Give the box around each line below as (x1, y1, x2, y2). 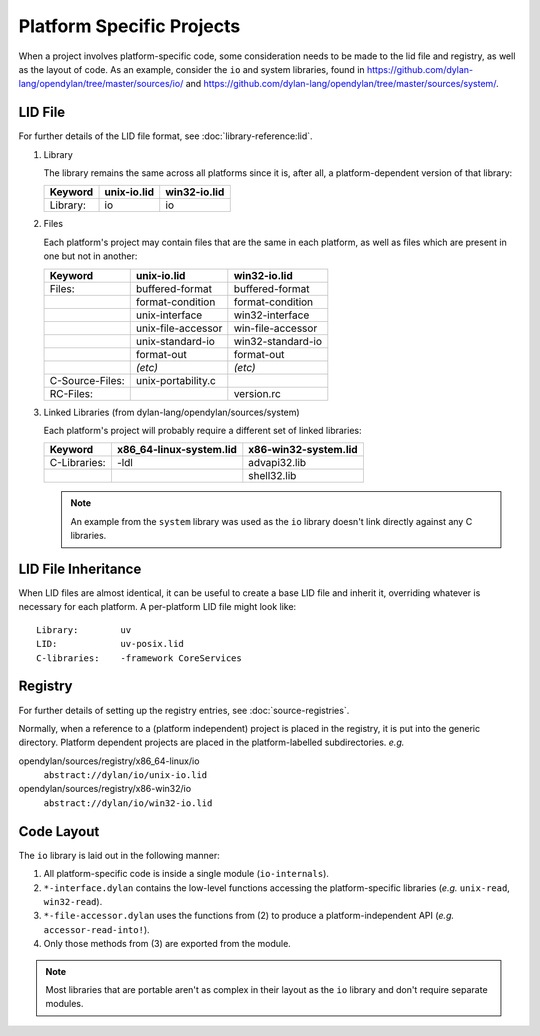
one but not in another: (43, 250, 138, 262)
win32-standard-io (233, 334, 322, 348)
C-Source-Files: (49, 373, 125, 387)
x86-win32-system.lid (248, 443, 359, 457)
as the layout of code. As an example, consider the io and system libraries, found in (18, 63, 365, 75)
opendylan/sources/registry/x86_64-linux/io (18, 755, 200, 767)
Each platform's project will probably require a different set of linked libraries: (43, 424, 362, 436)
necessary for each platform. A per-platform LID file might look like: (18, 601, 297, 613)
